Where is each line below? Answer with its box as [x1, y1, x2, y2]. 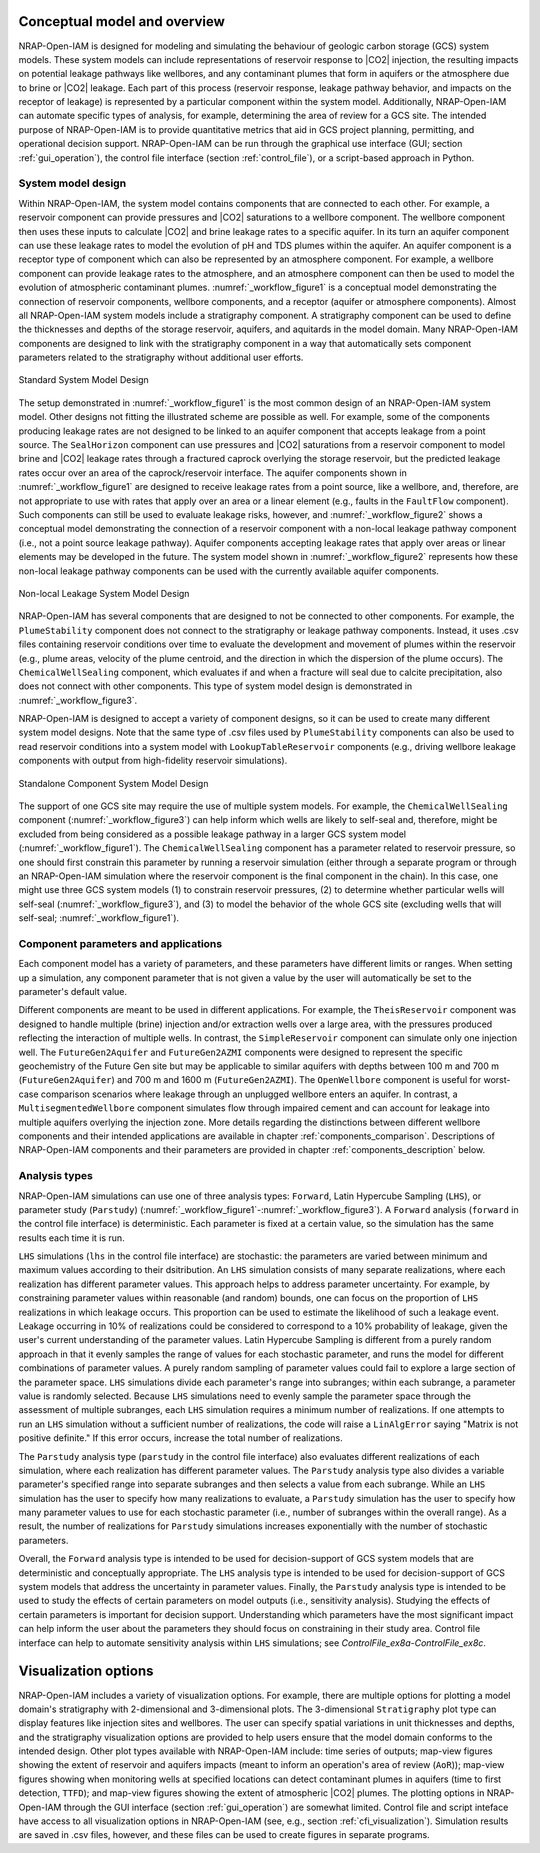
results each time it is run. [18, 1231, 125, 1244]
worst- [483, 1074, 511, 1086]
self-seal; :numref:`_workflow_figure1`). [18, 912, 180, 924]
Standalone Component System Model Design [18, 777, 209, 789]
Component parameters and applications [18, 936, 223, 950]
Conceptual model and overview [18, 13, 225, 30]
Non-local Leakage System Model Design [18, 587, 190, 599]
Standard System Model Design [18, 374, 149, 386]
